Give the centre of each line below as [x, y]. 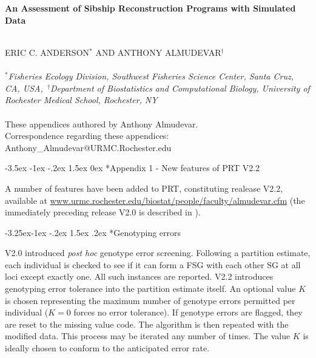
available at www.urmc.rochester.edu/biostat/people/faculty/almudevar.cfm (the [155, 200]
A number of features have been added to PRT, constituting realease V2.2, [144, 188]
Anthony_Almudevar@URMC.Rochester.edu [88, 147]
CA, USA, [24, 88]
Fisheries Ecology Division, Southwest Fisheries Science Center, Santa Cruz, [151, 76]
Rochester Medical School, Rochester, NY [81, 100]
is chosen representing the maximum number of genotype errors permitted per [150, 300]
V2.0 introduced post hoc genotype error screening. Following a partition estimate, [158, 253]
